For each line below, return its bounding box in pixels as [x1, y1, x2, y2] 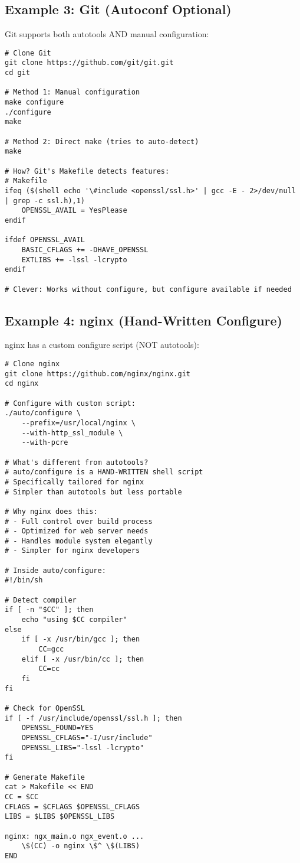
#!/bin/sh [5, 576, 43, 585]
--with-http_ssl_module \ [21, 428, 123, 437]
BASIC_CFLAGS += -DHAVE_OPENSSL [21, 245, 149, 254]
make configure [5, 98, 64, 107]
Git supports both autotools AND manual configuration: [5, 28, 209, 40]
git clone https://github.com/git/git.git [5, 58, 174, 67]
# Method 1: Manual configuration [5, 88, 140, 97]
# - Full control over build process [5, 517, 153, 526]
